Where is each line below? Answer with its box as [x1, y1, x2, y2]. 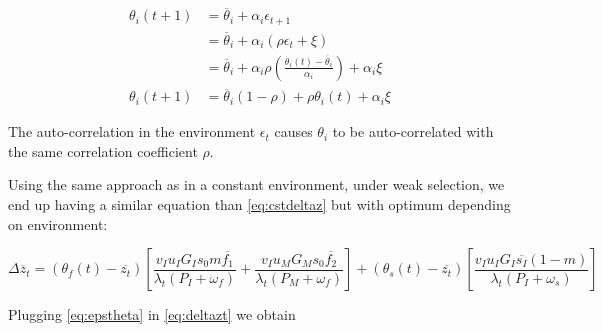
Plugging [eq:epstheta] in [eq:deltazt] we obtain [8, 304, 296, 325]
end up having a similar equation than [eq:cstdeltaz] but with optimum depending [8, 194, 511, 215]
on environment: [8, 213, 108, 234]
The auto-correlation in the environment [8, 121, 256, 142]
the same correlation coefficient [8, 140, 198, 161]
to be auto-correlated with [332, 121, 494, 142]
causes [274, 121, 313, 142]
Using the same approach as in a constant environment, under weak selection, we [8, 174, 505, 195]
